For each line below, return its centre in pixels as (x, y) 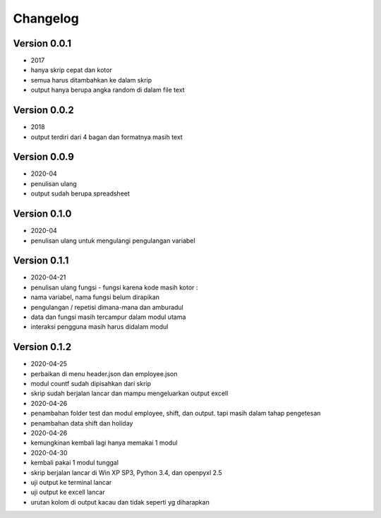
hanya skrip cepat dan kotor (71, 70)
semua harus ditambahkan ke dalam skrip (91, 80)
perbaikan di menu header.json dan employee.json (104, 373)
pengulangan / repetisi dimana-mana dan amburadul (107, 307)
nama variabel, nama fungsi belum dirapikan (95, 297)
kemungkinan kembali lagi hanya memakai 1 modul (104, 443)
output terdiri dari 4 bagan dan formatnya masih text (107, 137)
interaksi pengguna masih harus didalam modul (99, 327)
